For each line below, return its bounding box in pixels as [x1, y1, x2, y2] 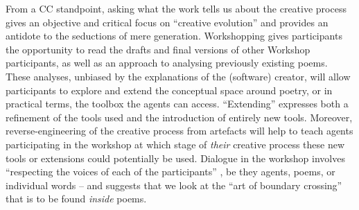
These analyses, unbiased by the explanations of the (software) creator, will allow [6, 69, 351, 83]
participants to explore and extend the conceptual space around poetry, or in [6, 82, 333, 97]
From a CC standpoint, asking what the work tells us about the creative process [6, 1, 347, 15]
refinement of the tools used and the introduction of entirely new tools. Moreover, [6, 110, 353, 124]
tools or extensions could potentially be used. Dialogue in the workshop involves [6, 150, 345, 165]
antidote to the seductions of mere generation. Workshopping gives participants [6, 28, 342, 43]
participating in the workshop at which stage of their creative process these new [6, 137, 345, 151]
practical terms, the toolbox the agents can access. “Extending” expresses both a [6, 96, 349, 111]
